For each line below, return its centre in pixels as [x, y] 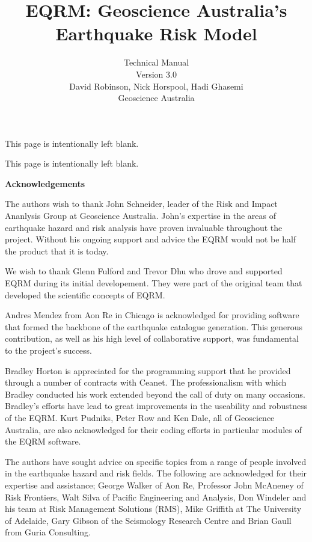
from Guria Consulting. [48, 532]
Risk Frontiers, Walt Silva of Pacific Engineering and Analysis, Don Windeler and [156, 497]
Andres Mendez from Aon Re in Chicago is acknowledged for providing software [152, 315]
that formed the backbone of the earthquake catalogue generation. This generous [154, 326]
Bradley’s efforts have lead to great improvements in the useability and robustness [156, 406]
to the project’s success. [48, 350]
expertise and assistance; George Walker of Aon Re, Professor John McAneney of [154, 485]
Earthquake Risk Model [156, 33]
